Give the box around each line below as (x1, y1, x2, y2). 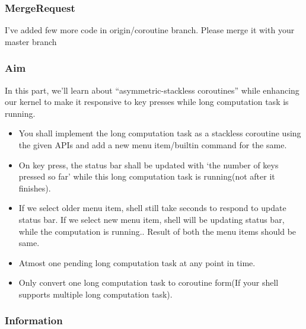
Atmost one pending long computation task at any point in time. (18, 256, 256, 269)
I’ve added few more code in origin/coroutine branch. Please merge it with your (5, 24, 295, 36)
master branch (5, 35, 57, 47)
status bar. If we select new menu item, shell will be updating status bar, (18, 213, 285, 225)
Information (5, 313, 63, 328)
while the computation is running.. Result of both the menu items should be (18, 225, 297, 237)
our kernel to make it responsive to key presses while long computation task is (5, 95, 289, 108)
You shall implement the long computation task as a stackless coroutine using (18, 127, 301, 139)
